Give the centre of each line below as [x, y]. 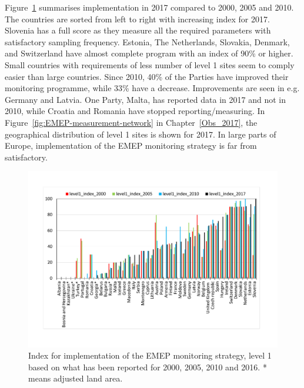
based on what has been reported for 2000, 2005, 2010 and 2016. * [148, 367]
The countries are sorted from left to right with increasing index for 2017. [137, 19]
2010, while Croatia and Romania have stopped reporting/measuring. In [135, 111]
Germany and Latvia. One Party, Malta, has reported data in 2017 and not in [145, 99]
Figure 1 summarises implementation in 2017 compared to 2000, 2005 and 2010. [149, 7]
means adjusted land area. [76, 378]
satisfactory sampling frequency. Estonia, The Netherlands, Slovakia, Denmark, [147, 41]
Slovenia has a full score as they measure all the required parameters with [138, 30]
